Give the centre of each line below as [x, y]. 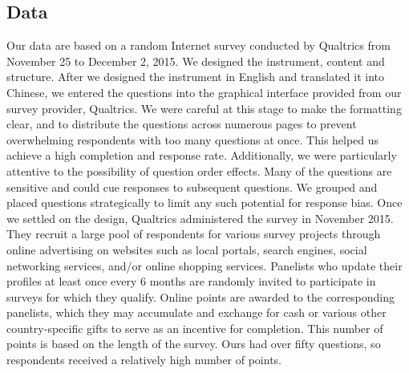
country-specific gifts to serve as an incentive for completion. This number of [195, 328]
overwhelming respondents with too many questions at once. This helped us [193, 139]
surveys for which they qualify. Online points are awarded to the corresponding [200, 296]
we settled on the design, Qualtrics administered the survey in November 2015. [200, 218]
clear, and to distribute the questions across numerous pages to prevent [182, 124]
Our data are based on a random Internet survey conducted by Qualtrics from [198, 45]
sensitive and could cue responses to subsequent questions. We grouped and [192, 186]
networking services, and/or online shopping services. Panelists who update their [204, 265]
